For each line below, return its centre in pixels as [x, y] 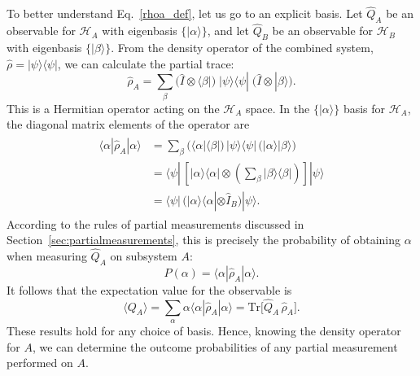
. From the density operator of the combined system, [242, 48]
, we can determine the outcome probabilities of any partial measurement [215, 346]
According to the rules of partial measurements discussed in [155, 223]
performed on [40, 363]
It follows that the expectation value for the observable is [149, 289]
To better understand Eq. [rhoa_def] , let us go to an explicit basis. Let [185, 13]
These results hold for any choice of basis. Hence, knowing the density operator [204, 331]
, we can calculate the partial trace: [146, 63]
